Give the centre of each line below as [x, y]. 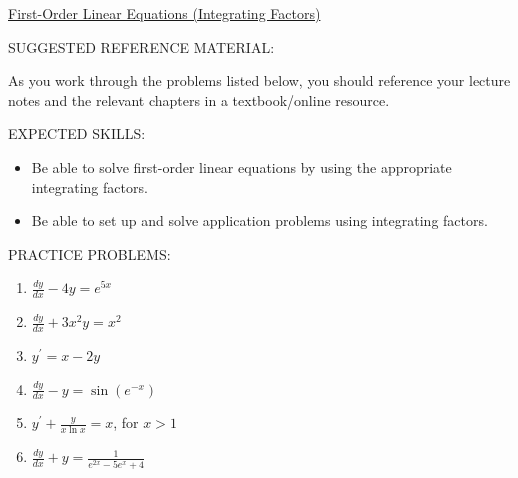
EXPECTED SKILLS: [77, 133]
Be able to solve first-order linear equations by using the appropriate [241, 166]
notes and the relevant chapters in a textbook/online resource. [199, 99]
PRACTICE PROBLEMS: [89, 253]
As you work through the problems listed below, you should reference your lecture [259, 80]
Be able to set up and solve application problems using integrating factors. [259, 220]
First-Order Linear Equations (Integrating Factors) [164, 13]
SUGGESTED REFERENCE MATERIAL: [141, 46]
